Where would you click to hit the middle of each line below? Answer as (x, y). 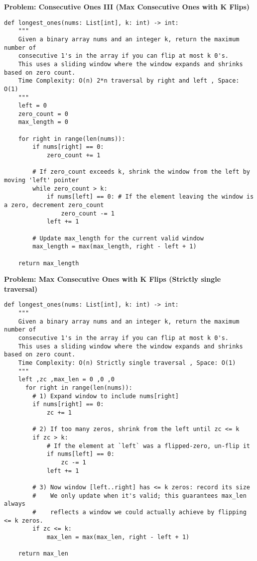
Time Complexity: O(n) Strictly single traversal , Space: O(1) (127, 363)
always (15, 504)
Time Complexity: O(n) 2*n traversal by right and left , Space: (129, 81)
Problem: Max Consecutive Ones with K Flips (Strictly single (113, 279)
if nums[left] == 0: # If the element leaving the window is (150, 197)
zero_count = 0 (43, 114)
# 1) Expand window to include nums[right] (106, 396)
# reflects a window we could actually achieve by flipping (139, 512)
